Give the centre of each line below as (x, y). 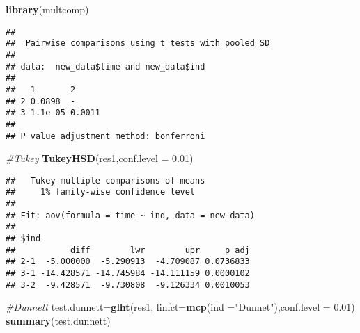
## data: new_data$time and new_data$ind (105, 66)
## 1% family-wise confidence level (101, 192)
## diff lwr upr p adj (128, 250)
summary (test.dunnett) (58, 320)
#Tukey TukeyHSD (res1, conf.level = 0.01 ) (100, 158)
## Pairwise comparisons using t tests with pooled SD (138, 43)
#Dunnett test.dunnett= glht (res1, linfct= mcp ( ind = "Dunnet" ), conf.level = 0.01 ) (180, 307)
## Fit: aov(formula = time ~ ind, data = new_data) (130, 215)
